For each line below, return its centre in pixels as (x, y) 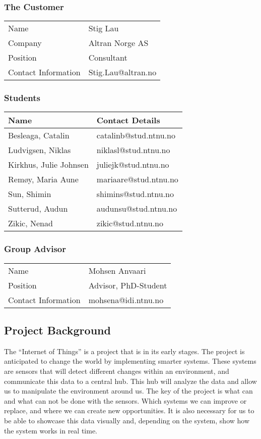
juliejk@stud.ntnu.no (133, 165)
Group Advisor (35, 249)
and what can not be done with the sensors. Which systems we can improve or (125, 400)
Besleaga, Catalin (39, 135)
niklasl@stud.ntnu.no (133, 150)
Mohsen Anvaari (117, 270)
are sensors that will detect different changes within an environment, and (117, 371)
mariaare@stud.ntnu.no (137, 179)
